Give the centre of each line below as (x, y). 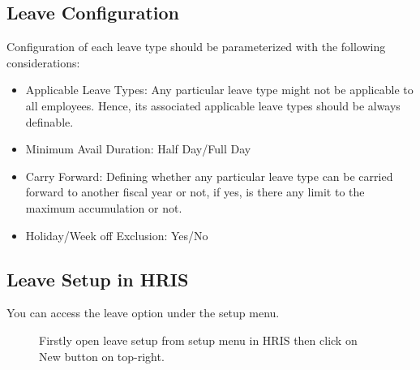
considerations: (43, 62)
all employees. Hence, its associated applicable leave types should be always (213, 105)
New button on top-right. (102, 356)
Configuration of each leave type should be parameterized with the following (196, 47)
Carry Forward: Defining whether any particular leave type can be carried (209, 176)
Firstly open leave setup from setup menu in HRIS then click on (198, 340)
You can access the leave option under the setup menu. (143, 313)
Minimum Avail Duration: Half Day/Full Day (138, 149)
